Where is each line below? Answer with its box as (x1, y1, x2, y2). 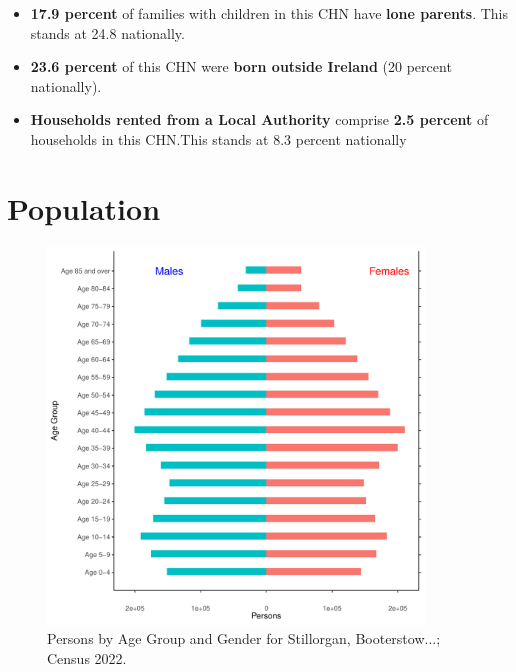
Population (7, 187, 161, 228)
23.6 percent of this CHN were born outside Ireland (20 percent (30, 56, 452, 77)
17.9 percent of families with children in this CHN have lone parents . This (30, 3, 508, 23)
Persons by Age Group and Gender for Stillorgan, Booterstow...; (47, 628, 441, 649)
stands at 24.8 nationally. (30, 22, 185, 43)
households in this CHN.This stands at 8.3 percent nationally (30, 128, 407, 149)
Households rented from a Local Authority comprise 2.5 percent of (30, 109, 489, 130)
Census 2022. (47, 647, 127, 668)
